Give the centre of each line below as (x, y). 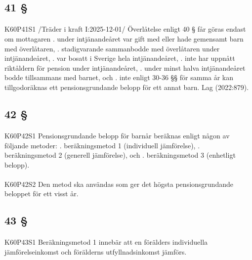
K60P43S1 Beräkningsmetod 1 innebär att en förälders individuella (106, 242)
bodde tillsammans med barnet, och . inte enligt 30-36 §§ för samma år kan (119, 77)
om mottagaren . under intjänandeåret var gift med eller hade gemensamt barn (124, 38)
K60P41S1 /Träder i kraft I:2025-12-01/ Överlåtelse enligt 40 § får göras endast (125, 29)
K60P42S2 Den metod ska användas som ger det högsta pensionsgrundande (119, 184)
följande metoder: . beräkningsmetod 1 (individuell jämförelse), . (102, 145)
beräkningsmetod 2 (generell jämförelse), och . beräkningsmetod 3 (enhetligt (120, 155)
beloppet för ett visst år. (42, 194)
